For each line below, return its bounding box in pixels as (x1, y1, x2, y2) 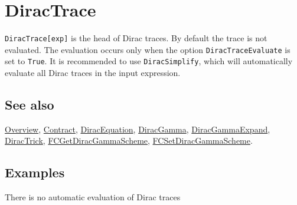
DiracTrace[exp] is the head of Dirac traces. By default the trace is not (5, 32, 267, 44)
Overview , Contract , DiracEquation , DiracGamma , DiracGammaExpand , (5, 123, 270, 135)
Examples (5, 163, 65, 181)
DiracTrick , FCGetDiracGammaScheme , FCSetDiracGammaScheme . (5, 134, 253, 147)
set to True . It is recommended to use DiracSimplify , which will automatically (5, 55, 293, 67)
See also (5, 95, 54, 114)
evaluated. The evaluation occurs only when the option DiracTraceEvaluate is (5, 43, 291, 55)
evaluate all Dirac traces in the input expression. (5, 67, 181, 79)
